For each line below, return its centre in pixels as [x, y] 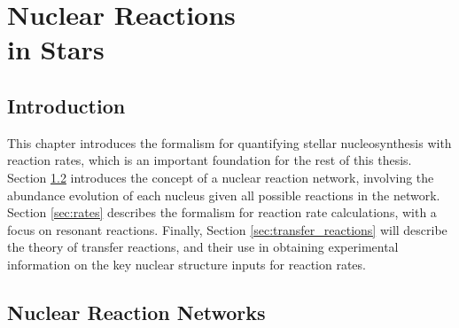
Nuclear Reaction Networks [136, 312]
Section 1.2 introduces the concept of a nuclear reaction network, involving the [221, 177]
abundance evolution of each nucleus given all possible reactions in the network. [224, 195]
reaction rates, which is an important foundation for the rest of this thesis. [210, 160]
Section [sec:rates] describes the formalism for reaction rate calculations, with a [222, 212]
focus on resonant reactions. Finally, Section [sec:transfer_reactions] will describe [227, 229]
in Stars [56, 49]
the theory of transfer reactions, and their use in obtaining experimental [203, 247]
